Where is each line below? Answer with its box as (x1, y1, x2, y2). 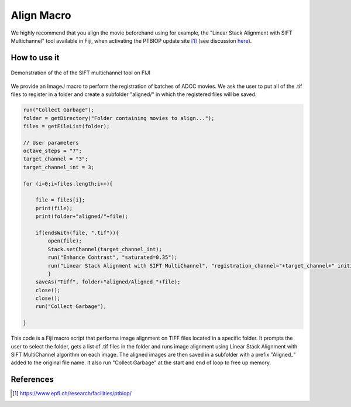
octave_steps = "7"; (23, 148, 82, 155)
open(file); (47, 238, 82, 244)
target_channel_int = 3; (23, 164, 95, 170)
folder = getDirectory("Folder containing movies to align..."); (23, 115, 215, 121)
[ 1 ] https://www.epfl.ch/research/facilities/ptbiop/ (12, 390, 132, 397)
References (11, 375, 54, 385)
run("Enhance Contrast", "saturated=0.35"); (47, 254, 178, 261)
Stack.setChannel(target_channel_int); (47, 246, 162, 252)
